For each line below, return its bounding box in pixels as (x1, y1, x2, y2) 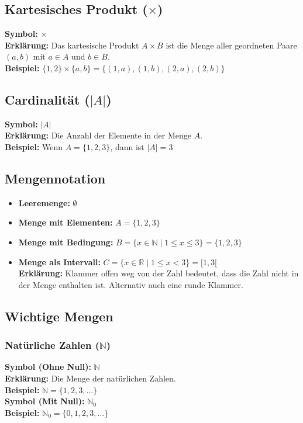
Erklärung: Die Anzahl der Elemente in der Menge (5, 129, 191, 141)
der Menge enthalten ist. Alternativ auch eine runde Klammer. (18, 278, 243, 290)
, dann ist (110, 140, 144, 152)
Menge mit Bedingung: (18, 235, 113, 248)
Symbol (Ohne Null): (5, 360, 91, 373)
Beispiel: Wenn (5, 140, 63, 152)
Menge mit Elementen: (18, 216, 113, 228)
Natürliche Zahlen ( (5, 338, 99, 352)
